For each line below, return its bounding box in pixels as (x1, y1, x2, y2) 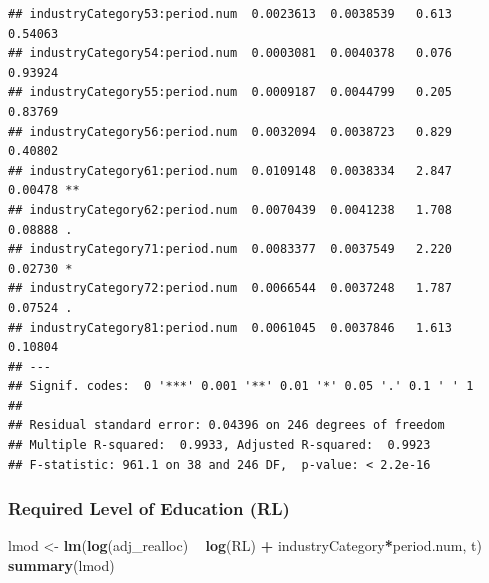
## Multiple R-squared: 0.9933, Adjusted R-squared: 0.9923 (8, 438, 431, 453)
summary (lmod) (8, 555, 115, 576)
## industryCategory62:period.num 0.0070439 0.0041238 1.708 (8, 202, 452, 217)
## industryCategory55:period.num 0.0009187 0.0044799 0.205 (8, 85, 452, 100)
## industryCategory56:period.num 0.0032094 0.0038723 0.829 (8, 124, 452, 139)
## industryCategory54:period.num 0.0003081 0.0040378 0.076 (8, 46, 452, 61)
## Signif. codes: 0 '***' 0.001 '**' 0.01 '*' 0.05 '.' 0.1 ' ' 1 (8, 379, 474, 394)
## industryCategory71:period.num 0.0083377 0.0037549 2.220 (8, 242, 452, 257)
